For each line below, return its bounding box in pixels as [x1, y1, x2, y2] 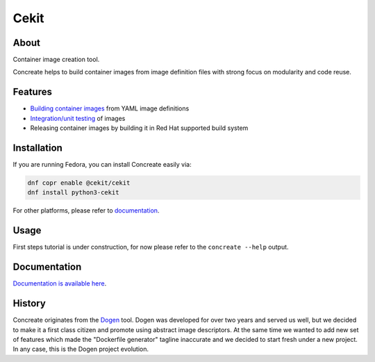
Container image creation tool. [12, 56, 100, 64]
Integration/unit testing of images [30, 114, 126, 122]
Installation [12, 142, 62, 154]
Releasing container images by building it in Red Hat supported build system [30, 124, 249, 132]
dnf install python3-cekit [27, 188, 119, 197]
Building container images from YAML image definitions [30, 104, 190, 113]
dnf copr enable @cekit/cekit [27, 179, 131, 187]
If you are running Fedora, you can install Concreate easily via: [12, 161, 192, 169]
